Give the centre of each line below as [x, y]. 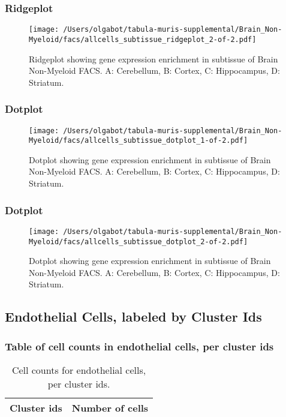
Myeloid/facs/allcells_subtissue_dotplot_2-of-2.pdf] [139, 241]
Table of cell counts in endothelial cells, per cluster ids [139, 346]
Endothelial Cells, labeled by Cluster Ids [133, 316]
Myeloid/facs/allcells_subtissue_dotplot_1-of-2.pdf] [139, 141]
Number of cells [110, 407]
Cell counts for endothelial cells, [79, 370]
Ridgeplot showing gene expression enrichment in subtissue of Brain [153, 58]
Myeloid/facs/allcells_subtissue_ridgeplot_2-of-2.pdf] [143, 39]
